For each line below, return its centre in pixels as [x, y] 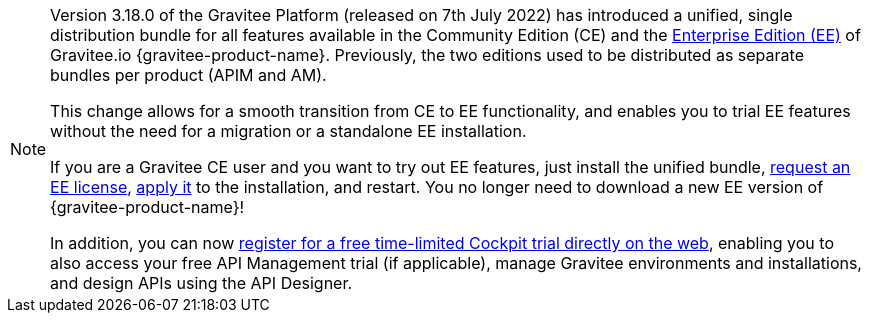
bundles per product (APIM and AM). [188, 75]
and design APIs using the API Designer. [201, 283]
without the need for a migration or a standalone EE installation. [288, 131]
